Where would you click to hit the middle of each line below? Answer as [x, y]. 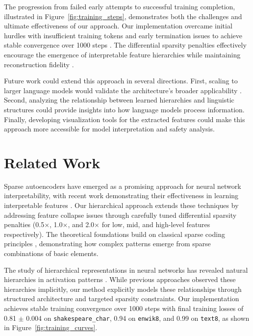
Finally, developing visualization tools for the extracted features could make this [125, 119]
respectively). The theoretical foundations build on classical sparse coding [114, 234]
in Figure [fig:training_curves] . [51, 327]
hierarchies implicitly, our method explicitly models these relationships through [123, 289]
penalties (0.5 [24, 224]
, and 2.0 [81, 224]
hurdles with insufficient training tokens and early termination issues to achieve [123, 35]
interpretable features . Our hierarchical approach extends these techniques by [121, 205]
